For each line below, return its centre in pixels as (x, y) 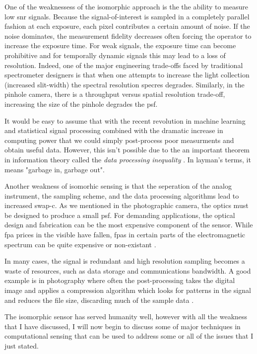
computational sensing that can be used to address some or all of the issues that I (129, 336)
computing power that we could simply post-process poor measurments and (119, 140)
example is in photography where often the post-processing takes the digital (120, 280)
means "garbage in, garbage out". (55, 169)
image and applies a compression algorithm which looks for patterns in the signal (128, 290)
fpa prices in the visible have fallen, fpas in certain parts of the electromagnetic (125, 235)
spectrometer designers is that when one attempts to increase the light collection (127, 75)
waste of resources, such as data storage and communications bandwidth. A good (128, 270)
